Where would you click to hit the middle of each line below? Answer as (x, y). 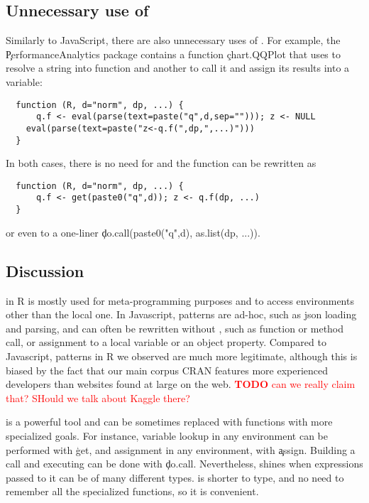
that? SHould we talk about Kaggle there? (98, 397)
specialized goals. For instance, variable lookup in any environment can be (167, 435)
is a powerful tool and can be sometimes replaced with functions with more (169, 422)
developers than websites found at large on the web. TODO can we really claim (181, 384)
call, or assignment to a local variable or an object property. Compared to (166, 342)
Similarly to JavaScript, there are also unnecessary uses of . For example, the (173, 40)
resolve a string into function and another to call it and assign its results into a (178, 68)
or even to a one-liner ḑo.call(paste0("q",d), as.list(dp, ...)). (133, 232)
